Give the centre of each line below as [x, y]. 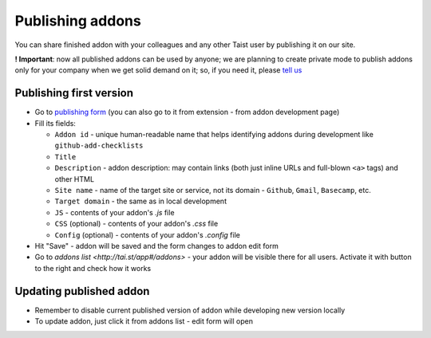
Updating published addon [82, 291]
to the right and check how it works [93, 268]
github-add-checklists [99, 146]
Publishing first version [74, 93]
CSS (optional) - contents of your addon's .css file [136, 224]
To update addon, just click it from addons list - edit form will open [144, 321]
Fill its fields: [55, 123]
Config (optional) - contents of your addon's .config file [148, 234]
